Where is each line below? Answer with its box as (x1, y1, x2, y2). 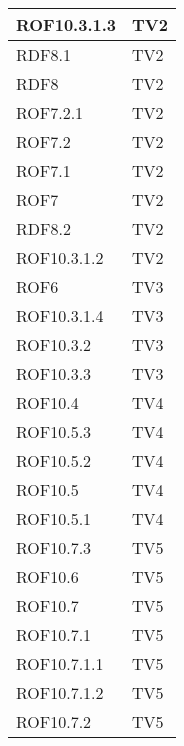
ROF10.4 (16, 391, 79, 414)
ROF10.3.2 (16, 333, 92, 356)
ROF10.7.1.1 (16, 652, 104, 675)
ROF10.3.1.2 (16, 246, 104, 269)
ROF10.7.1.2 (16, 681, 104, 704)
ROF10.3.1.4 (16, 304, 104, 327)
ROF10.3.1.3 (16, 13, 117, 36)
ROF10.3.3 (16, 362, 92, 385)
